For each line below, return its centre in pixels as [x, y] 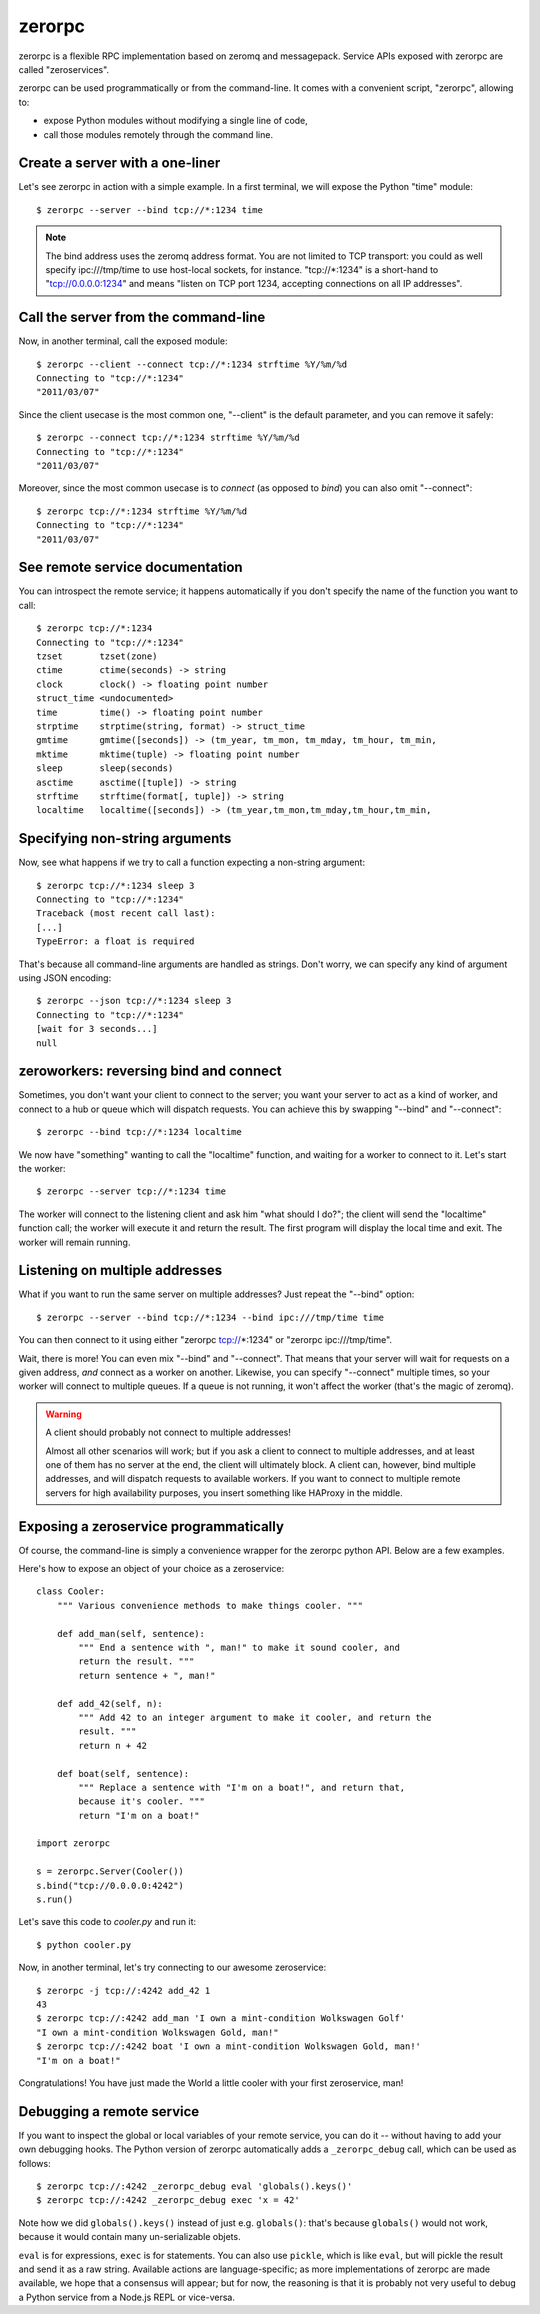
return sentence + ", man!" [147, 1675]
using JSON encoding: [65, 977]
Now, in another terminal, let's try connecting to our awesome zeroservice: [172, 1967]
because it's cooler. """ [141, 1801]
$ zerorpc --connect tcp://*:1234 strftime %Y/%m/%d [168, 438]
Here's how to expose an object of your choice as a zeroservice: [151, 1569]
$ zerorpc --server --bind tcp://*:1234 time [150, 209]
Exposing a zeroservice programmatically [151, 1526]
